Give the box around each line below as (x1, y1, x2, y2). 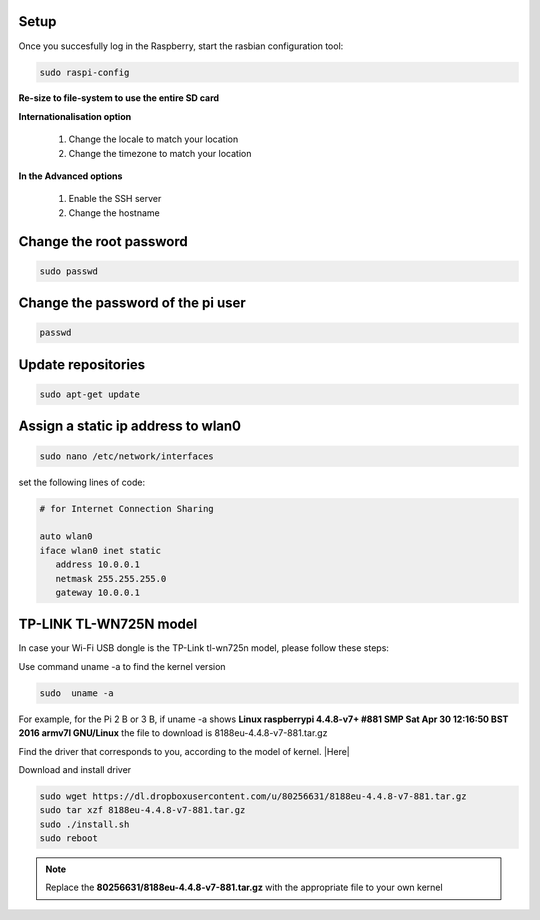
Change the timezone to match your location (68, 147, 252, 159)
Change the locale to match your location (68, 133, 239, 145)
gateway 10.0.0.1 (55, 586, 140, 598)
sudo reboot (39, 833, 99, 844)
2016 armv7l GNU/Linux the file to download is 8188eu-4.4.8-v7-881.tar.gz (18, 727, 328, 739)
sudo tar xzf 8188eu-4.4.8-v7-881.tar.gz (39, 805, 246, 816)
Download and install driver (18, 763, 132, 775)
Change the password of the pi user (18, 295, 247, 312)
